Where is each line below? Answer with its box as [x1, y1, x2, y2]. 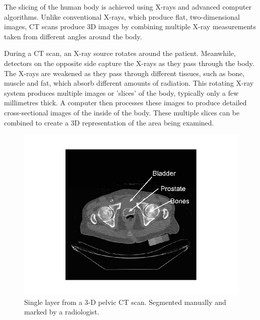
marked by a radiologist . [24, 306, 99, 317]
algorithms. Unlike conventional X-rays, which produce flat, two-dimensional [4, 11, 240, 22]
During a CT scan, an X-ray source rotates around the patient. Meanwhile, [4, 48, 236, 58]
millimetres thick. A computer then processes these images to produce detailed [4, 97, 247, 108]
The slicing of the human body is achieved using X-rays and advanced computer [4, 2, 252, 12]
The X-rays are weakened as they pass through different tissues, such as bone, [4, 68, 245, 78]
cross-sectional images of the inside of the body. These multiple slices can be [4, 107, 240, 117]
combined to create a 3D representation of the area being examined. [4, 117, 214, 127]
